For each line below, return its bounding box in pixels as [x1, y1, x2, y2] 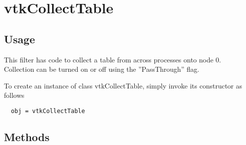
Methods [4, 129, 50, 144]
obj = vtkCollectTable [11, 107, 85, 115]
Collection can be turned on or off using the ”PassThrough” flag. [4, 64, 199, 74]
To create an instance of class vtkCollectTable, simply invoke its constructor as [4, 80, 242, 90]
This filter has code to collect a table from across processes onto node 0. [4, 54, 221, 64]
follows [4, 90, 25, 100]
